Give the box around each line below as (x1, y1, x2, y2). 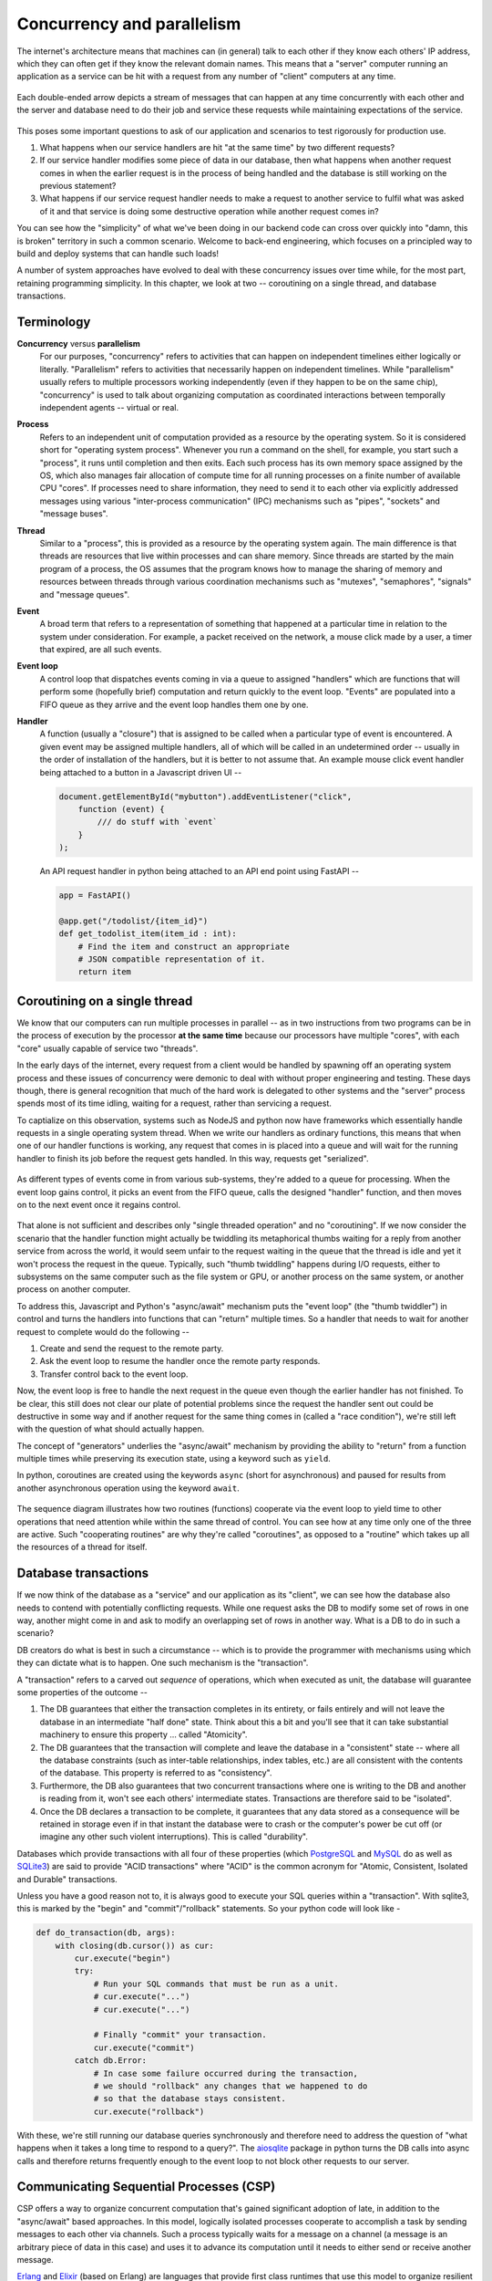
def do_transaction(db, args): (36, 1928, 177, 1938)
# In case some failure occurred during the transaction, (93, 2067, 359, 2078)
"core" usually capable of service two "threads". (16, 1043, 199, 1054)
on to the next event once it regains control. (16, 1200, 181, 1211)
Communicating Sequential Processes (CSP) (16, 2179, 276, 2194)
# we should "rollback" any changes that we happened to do (93, 2080, 368, 2091)
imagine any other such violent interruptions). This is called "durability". (39, 1831, 309, 1842)
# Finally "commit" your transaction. (93, 2030, 268, 2040)
